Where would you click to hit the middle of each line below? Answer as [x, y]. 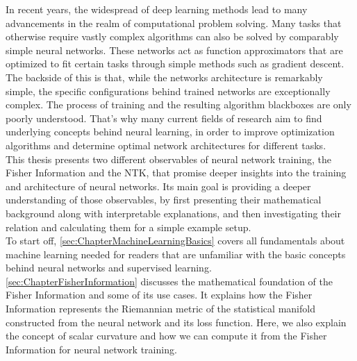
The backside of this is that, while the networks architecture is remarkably [164, 77]
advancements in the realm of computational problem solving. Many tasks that [174, 23]
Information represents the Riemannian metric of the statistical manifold [160, 309]
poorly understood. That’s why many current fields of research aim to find [164, 118]
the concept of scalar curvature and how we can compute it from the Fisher [166, 336]
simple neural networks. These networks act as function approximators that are [174, 50]
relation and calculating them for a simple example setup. [128, 227]
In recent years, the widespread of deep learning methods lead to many [157, 9]
